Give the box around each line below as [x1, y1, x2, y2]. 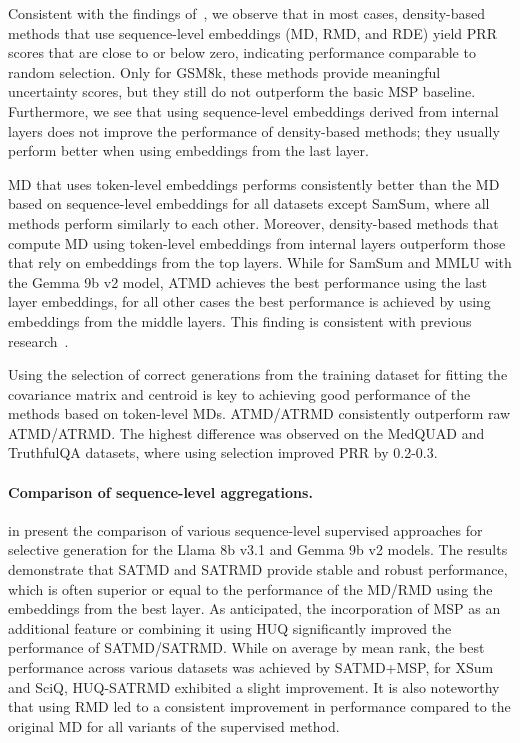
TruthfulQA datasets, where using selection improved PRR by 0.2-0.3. [8, 442, 438, 463]
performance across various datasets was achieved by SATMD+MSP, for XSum [8, 657, 494, 678]
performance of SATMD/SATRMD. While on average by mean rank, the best [8, 637, 485, 658]
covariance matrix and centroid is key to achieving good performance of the [8, 383, 471, 404]
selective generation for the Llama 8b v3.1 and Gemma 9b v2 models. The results [8, 539, 508, 560]
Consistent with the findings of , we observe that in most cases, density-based [8, 3, 486, 23]
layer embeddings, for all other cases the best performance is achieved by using [8, 291, 491, 312]
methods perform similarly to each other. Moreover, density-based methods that [8, 212, 499, 233]
